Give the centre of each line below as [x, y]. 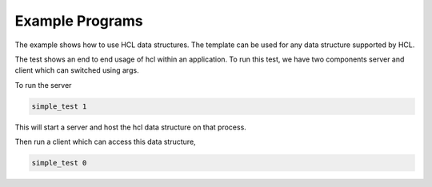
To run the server [43, 85]
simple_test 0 [59, 163]
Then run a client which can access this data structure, [105, 142]
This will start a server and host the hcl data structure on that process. [131, 127]
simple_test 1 [59, 106]
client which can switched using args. [77, 70]
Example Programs [79, 21]
